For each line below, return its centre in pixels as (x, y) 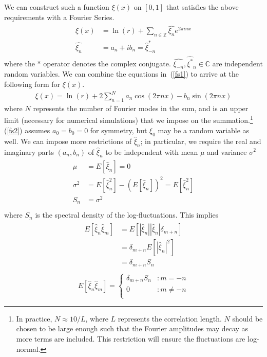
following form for (32, 84)
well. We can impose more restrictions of (68, 141)
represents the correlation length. (170, 318)
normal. (28, 349)
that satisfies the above (202, 7)
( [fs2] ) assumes (27, 130)
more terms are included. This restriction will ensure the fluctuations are (131, 338)
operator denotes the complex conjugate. (107, 63)
